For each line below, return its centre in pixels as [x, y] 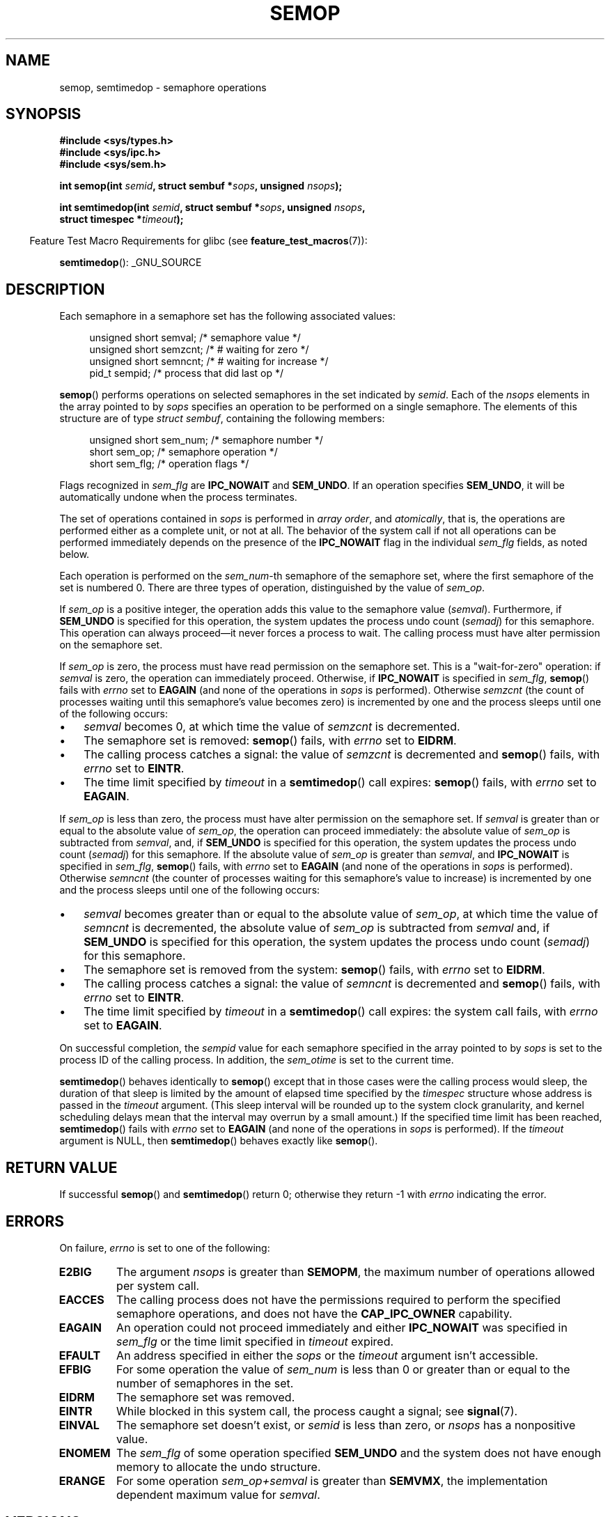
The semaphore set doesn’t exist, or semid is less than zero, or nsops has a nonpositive [346, 1425]
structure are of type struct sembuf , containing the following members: [222, 419]
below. [75, 554]
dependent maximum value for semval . [218, 1494]
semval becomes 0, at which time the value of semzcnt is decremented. [272, 727]
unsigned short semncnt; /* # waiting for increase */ [209, 361]
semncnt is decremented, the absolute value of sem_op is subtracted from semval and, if [317, 928]
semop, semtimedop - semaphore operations [163, 87]
